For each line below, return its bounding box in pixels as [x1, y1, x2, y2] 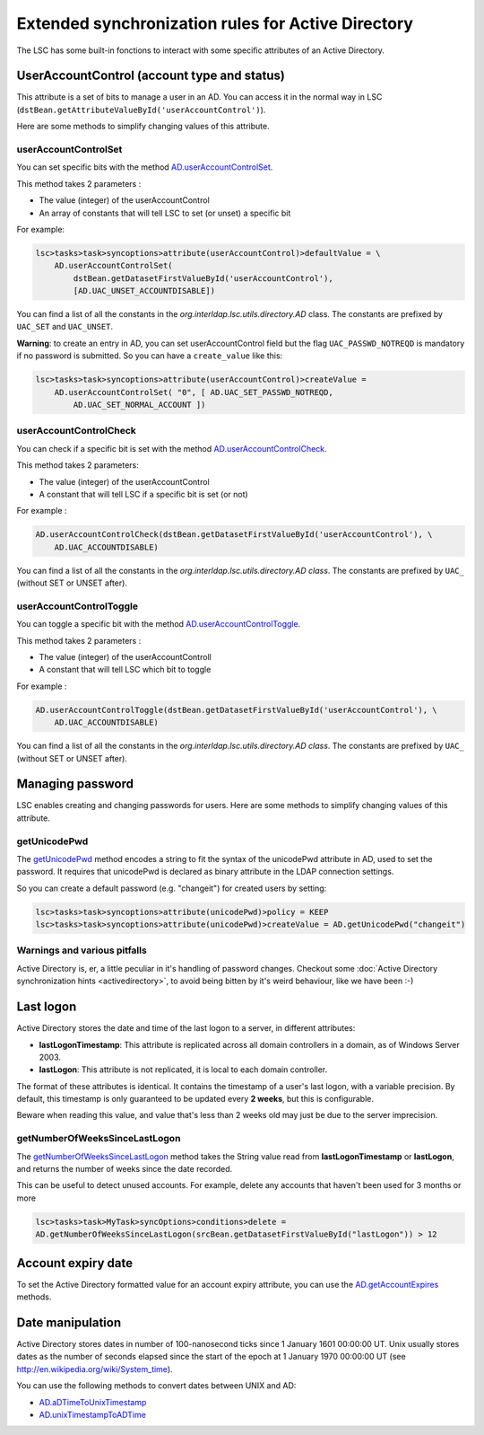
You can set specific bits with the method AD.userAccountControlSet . [16, 162, 273, 172]
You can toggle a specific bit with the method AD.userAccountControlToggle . [16, 619, 301, 629]
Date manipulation [16, 1315, 121, 1330]
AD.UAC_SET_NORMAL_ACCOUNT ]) [73, 400, 206, 410]
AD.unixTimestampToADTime [39, 1409, 147, 1420]
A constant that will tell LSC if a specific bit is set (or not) [39, 489, 248, 499]
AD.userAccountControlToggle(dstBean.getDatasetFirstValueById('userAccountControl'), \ [35, 705, 438, 715]
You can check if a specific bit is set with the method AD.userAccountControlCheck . [16, 443, 327, 453]
